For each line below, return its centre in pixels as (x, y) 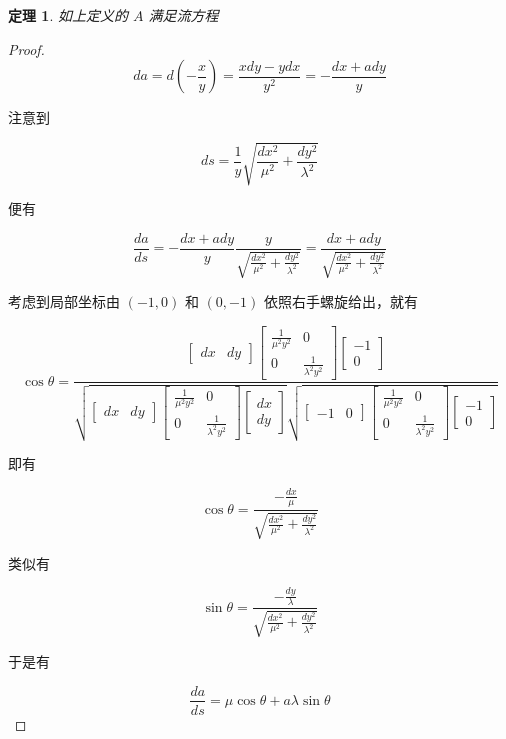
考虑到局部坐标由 (64, 301)
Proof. (26, 48)
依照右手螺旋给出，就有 (340, 301)
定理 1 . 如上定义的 (68, 15)
